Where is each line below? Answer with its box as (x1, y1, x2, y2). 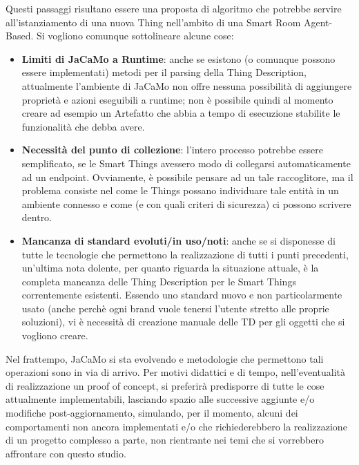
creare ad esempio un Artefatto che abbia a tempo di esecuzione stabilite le (21, 106, 340, 120)
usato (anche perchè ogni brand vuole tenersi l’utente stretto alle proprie (21, 301, 329, 315)
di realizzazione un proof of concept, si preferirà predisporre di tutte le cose (6, 378, 324, 392)
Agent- (304, 15, 333, 29)
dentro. (21, 210, 52, 225)
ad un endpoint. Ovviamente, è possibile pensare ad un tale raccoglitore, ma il (21, 169, 353, 184)
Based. (6, 28, 34, 43)
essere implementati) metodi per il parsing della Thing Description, (21, 65, 307, 79)
